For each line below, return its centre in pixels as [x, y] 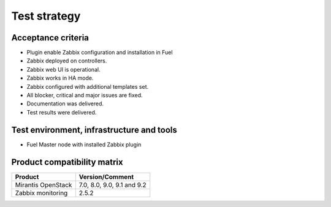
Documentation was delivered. [65, 103]
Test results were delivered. [62, 112]
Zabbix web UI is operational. [63, 69]
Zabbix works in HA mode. [60, 78]
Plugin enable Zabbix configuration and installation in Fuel [100, 53]
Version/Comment [106, 176]
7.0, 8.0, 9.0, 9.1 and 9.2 [112, 185]
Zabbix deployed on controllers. [67, 61]
